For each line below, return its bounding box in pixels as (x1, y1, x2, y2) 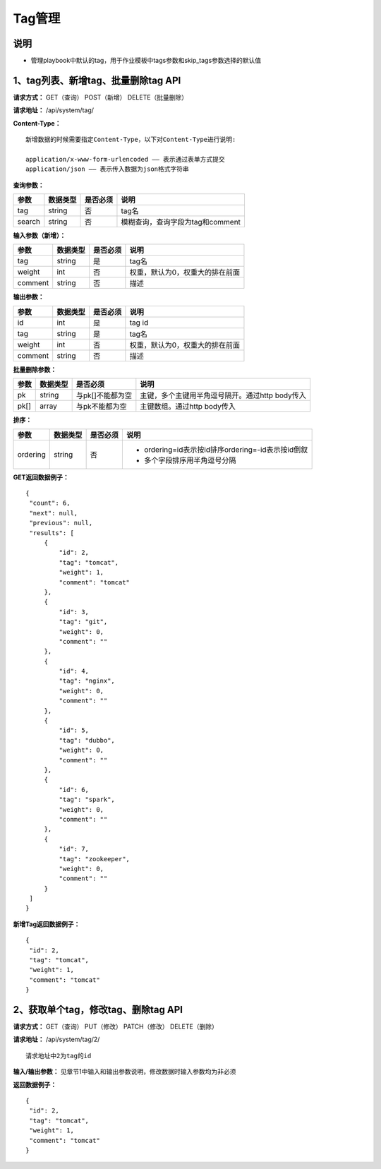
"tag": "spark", (59, 796, 116, 804)
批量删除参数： (13, 365, 56, 373)
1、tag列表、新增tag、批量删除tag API (13, 74, 181, 86)
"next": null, (29, 509, 78, 517)
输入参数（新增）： (13, 232, 66, 240)
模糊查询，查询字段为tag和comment (121, 217, 241, 227)
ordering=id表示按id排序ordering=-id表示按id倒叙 (143, 445, 308, 455)
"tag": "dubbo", (59, 736, 116, 744)
